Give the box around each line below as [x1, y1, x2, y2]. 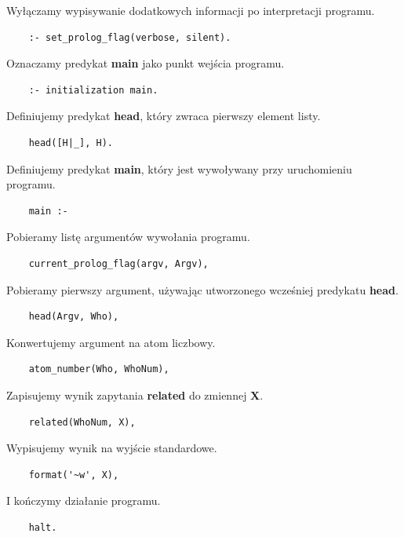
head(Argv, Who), [28, 311, 119, 323]
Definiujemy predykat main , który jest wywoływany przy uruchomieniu [6, 160, 352, 177]
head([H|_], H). [28, 137, 114, 148]
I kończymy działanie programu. [6, 492, 161, 509]
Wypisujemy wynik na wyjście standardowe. [6, 440, 217, 456]
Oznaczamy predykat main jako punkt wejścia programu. [6, 55, 285, 71]
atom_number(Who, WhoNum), [28, 363, 169, 375]
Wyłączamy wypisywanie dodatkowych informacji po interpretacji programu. [6, 2, 375, 18]
